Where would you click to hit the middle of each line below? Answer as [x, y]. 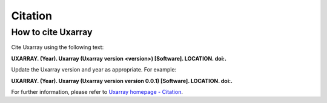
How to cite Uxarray [52, 32]
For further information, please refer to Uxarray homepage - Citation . [97, 91]
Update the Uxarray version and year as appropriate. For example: [94, 70]
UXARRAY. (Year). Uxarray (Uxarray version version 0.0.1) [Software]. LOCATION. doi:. [122, 81]
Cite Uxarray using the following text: [58, 47]
